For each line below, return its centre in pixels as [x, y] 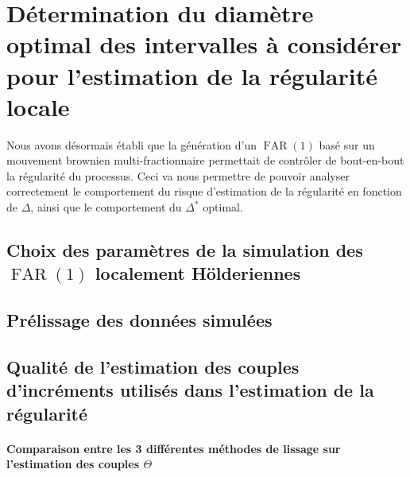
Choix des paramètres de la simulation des [185, 250]
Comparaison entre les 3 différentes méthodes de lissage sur [174, 448]
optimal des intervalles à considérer [204, 44]
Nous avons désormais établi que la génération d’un [132, 144]
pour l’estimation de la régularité [192, 75]
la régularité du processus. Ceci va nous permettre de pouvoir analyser [178, 175]
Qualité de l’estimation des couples [153, 366]
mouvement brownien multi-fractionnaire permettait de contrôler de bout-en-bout [205, 160]
